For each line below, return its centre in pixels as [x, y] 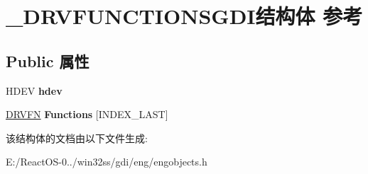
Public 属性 [48, 60]
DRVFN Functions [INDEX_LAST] [87, 114]
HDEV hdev [34, 90]
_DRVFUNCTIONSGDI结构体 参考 [184, 16]
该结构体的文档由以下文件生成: [77, 138]
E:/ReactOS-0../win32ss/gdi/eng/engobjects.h [107, 162]
